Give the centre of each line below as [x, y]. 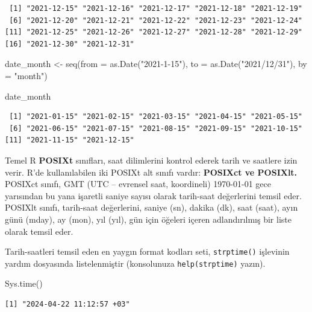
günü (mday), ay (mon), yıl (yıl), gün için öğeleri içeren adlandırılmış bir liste [148, 219]
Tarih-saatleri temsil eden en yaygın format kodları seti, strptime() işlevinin [147, 251]
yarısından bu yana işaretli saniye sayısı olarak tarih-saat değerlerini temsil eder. [153, 195]
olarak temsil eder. [39, 231]
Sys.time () [24, 283]
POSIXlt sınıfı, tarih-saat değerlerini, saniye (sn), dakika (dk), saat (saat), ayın [151, 207]
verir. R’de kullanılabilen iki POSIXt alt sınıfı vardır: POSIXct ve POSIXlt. [151, 172]
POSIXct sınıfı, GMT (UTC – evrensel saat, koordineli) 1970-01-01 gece [138, 184]
